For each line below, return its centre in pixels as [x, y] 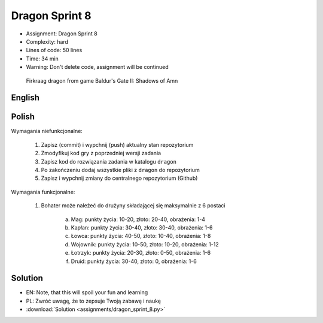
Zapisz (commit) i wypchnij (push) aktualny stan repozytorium [117, 144]
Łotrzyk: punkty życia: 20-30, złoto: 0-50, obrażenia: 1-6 [141, 253]
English [25, 98]
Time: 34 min [42, 58]
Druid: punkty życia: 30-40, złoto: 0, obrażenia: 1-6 [134, 261]
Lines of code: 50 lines [54, 50]
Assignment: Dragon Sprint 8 [62, 34]
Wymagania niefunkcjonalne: [47, 131]
